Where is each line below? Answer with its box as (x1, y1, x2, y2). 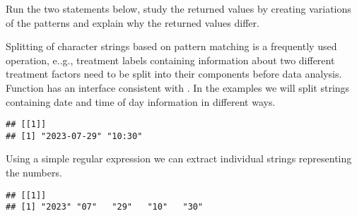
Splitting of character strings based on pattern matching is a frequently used (6, 39, 337, 54)
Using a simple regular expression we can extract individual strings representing (6, 151, 352, 166)
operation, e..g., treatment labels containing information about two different (6, 52, 335, 67)
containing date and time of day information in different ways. (6, 94, 276, 109)
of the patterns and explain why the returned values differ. (6, 15, 259, 30)
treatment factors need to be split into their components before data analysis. (6, 66, 342, 81)
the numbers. (6, 165, 62, 180)
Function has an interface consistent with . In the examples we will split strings (6, 80, 350, 95)
